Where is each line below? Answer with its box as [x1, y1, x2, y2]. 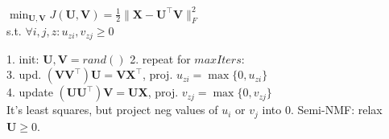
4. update [6, 84, 53, 100]
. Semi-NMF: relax [290, 101, 383, 118]
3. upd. [6, 66, 42, 83]
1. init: [6, 50, 39, 67]
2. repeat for [130, 50, 191, 67]
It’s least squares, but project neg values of [6, 101, 218, 118]
